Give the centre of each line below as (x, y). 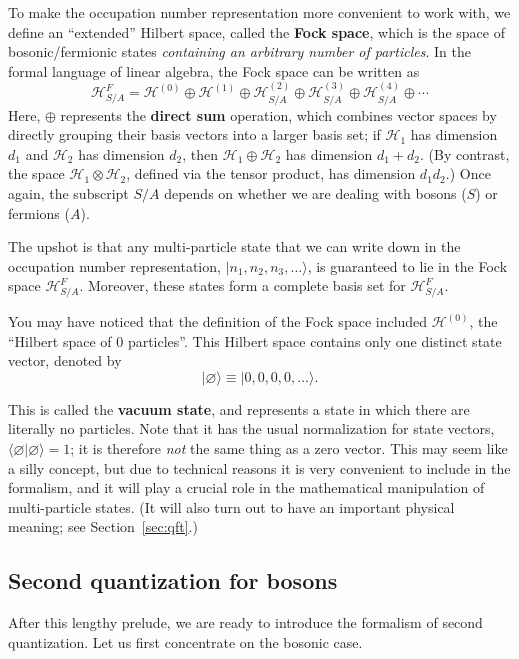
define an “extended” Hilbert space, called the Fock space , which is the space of (256, 31)
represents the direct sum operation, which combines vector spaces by (278, 114)
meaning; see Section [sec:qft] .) (103, 526)
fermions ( (39, 212)
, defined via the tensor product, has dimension (271, 173)
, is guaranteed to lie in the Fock (407, 265)
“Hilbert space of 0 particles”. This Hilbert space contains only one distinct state (255, 340)
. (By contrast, (464, 153)
